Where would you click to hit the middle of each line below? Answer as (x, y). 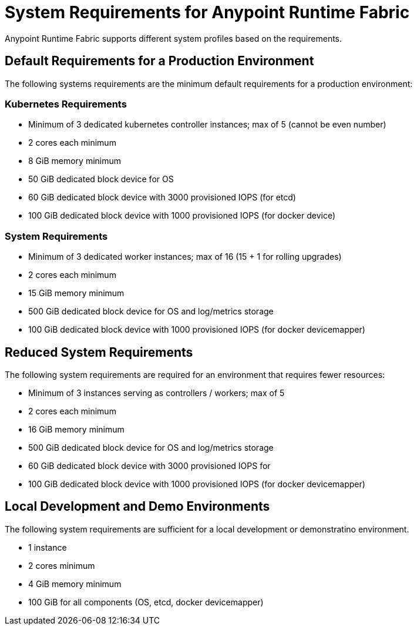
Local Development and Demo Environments (137, 507)
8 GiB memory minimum (75, 161)
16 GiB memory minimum (76, 429)
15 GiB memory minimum (76, 293)
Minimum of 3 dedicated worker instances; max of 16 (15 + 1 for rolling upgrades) (185, 257)
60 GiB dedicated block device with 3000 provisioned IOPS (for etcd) (162, 197)
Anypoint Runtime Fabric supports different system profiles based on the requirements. (174, 38)
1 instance (48, 547)
